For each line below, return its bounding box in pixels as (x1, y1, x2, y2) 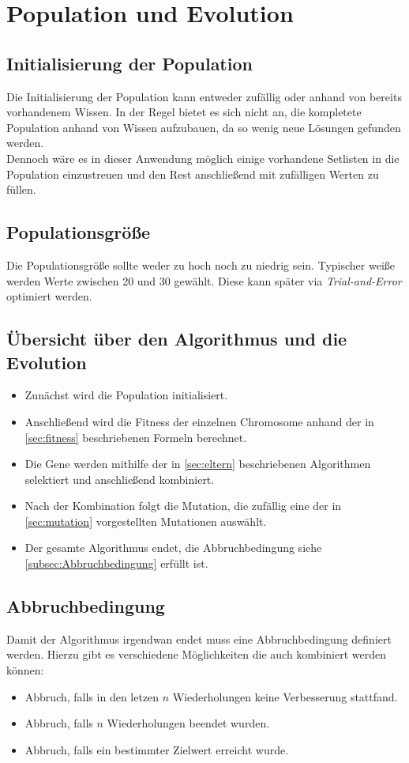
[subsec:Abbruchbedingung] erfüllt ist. (24, 555, 208, 572)
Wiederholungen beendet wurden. (107, 715, 270, 731)
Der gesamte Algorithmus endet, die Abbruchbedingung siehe (24, 539, 322, 556)
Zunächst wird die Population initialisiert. (24, 387, 228, 403)
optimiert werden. (6, 288, 92, 304)
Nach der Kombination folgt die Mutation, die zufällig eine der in (24, 497, 342, 514)
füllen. (6, 181, 36, 198)
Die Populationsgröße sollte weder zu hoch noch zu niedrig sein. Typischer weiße (6, 256, 395, 273)
